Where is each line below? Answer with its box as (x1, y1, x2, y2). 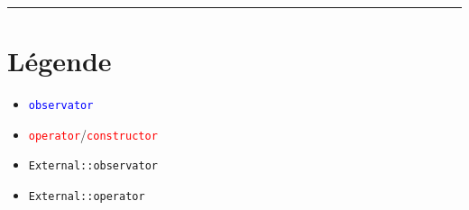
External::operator (28, 190, 145, 204)
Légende (7, 42, 112, 79)
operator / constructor (28, 124, 158, 143)
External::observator (28, 160, 158, 173)
